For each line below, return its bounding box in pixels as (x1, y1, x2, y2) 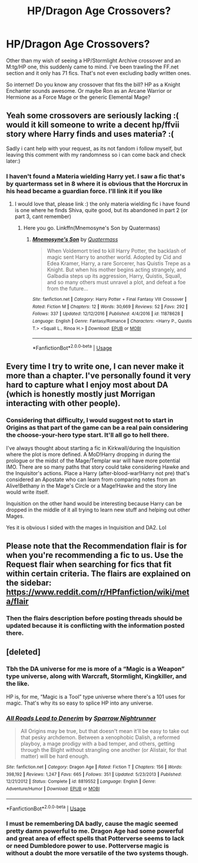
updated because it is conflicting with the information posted (6, 621, 185, 630)
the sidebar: (6, 578, 52, 588)
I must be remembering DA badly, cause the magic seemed (6, 820, 179, 828)
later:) (6, 157, 21, 164)
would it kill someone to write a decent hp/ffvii (6, 120, 180, 130)
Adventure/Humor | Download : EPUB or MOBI (6, 786, 100, 791)
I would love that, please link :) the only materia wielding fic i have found (14, 200, 190, 207)
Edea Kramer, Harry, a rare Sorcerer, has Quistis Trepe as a (47, 260, 190, 267)
